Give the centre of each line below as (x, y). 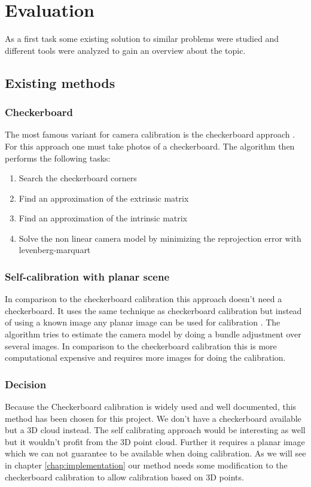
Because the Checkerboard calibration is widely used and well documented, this (151, 407)
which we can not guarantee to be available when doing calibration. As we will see (155, 453)
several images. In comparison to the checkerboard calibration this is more (141, 346)
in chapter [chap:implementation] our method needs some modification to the (146, 465)
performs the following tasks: (58, 158)
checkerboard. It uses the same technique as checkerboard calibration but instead (153, 310)
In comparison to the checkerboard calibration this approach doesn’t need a (144, 299)
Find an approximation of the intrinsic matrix (103, 218)
